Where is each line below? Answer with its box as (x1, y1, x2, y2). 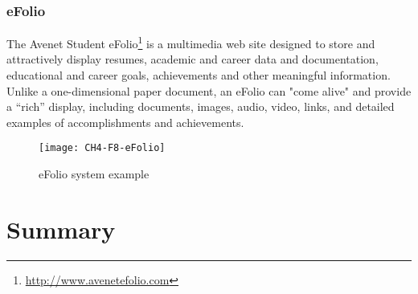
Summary (6, 212, 116, 245)
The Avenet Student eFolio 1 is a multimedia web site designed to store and (6, 33, 375, 51)
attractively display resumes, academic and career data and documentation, (6, 51, 379, 67)
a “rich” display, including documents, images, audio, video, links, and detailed (6, 98, 395, 115)
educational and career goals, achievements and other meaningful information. (6, 67, 391, 84)
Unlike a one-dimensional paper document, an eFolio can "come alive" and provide (6, 82, 412, 99)
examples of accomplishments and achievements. (6, 113, 244, 130)
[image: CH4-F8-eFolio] (39, 142, 166, 154)
